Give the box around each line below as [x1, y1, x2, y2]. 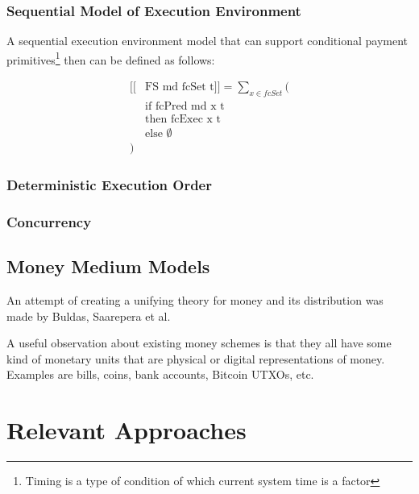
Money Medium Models [6, 254, 210, 279]
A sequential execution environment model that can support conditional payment [6, 32, 409, 49]
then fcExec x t [145, 113, 221, 125]
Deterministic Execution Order [6, 174, 212, 194]
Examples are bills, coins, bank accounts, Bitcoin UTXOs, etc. [6, 366, 314, 383]
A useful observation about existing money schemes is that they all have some [6, 334, 392, 351]
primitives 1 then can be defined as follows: [6, 48, 215, 68]
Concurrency [6, 211, 92, 231]
